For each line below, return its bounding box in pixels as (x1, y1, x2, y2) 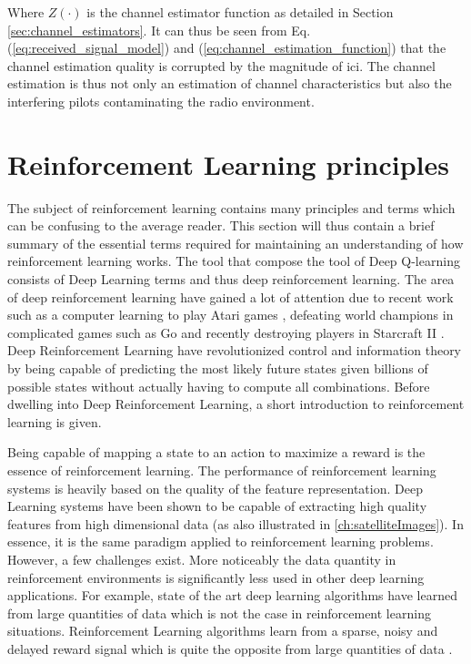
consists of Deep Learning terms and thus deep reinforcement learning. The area (7, 270, 455, 289)
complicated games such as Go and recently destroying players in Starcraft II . (7, 322, 445, 342)
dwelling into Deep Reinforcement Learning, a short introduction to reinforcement (7, 394, 465, 414)
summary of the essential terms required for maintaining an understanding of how (7, 233, 464, 252)
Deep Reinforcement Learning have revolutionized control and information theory (7, 341, 462, 360)
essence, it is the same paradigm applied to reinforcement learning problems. (7, 532, 434, 551)
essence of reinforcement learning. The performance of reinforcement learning (7, 461, 436, 479)
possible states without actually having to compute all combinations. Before (7, 376, 430, 395)
